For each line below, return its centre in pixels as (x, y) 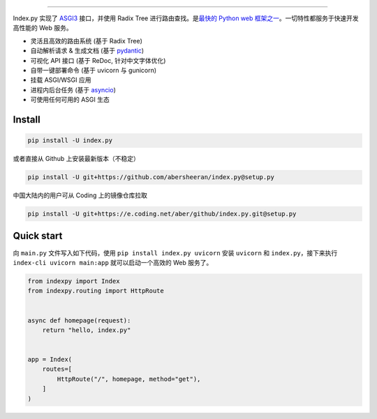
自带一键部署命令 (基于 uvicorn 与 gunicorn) (94, 70)
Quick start (38, 236)
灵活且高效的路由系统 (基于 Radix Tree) (87, 41)
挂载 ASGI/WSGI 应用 (61, 80)
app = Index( (50, 360)
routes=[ (57, 369)
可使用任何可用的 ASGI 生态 (70, 100)
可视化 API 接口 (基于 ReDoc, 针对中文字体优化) (98, 60)
